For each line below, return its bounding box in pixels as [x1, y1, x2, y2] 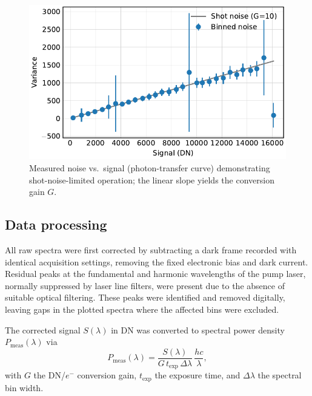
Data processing [5, 215, 107, 234]
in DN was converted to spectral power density [111, 323, 285, 336]
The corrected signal [5, 323, 81, 336]
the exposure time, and [154, 369, 241, 381]
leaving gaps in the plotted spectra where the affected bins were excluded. [5, 302, 279, 315]
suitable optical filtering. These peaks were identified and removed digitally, [5, 291, 285, 304]
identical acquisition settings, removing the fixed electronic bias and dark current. [5, 255, 308, 268]
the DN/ [33, 369, 65, 381]
